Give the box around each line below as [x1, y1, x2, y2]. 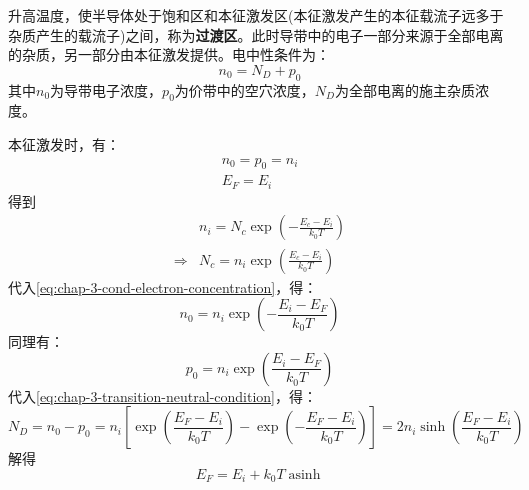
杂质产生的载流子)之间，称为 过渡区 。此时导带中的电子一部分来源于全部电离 [8, 24, 504, 45]
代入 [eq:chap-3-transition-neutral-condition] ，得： [8, 385, 317, 406]
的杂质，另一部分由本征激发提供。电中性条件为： [8, 44, 330, 65]
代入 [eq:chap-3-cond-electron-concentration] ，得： [8, 276, 318, 297]
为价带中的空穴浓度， [174, 79, 315, 100]
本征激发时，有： [8, 133, 120, 154]
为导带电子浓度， [50, 79, 163, 100]
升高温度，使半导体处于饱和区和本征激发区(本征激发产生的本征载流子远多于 [8, 5, 504, 25]
